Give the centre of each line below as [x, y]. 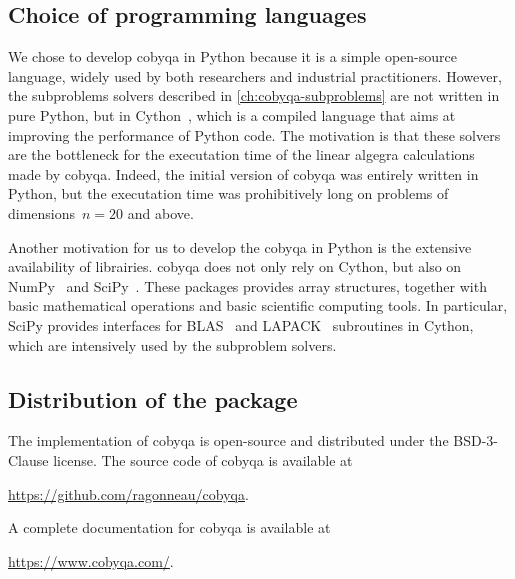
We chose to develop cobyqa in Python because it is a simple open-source [232, 56]
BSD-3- [475, 440]
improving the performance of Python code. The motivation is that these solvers [254, 134]
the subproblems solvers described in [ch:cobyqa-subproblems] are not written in [254, 95]
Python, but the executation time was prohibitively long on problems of [228, 193]
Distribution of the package [153, 398]
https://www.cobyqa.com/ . [91, 560]
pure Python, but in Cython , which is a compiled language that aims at [232, 114]
